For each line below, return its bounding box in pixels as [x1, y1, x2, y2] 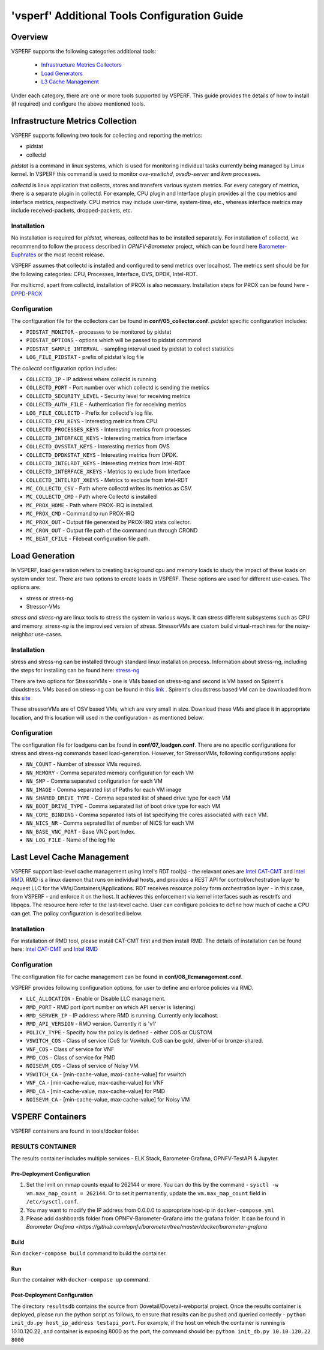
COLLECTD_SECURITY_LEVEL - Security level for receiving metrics [26, 392, 191, 399]
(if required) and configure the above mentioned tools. [11, 100, 146, 107]
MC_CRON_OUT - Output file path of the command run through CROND [26, 527, 198, 534]
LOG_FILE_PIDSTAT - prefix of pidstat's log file [26, 354, 144, 361]
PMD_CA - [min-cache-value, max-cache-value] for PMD [26, 1087, 165, 1095]
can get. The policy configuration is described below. [11, 909, 143, 917]
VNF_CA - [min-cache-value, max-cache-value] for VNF [26, 1079, 164, 1086]
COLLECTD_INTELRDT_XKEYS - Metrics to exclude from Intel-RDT [26, 476, 188, 483]
